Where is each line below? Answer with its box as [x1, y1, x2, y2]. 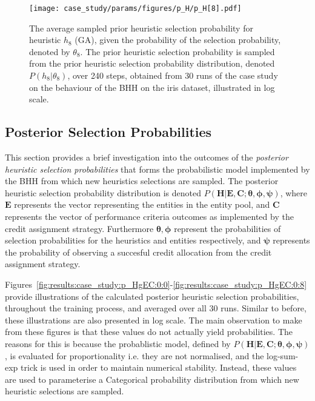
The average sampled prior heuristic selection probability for [29, 21, 253, 34]
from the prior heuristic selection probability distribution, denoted [29, 57, 275, 70]
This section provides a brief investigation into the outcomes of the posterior [5, 151, 288, 164]
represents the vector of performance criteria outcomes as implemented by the [5, 210, 294, 222]
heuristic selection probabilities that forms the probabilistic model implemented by [5, 162, 310, 175]
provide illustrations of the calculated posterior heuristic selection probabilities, [5, 290, 299, 302]
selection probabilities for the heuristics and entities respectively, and [5, 234, 261, 247]
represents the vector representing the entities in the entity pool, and [14, 198, 270, 211]
